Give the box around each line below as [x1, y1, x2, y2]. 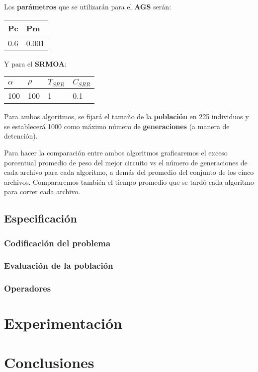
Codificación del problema [4, 236, 111, 249]
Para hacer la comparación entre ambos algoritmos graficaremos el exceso [4, 147, 228, 157]
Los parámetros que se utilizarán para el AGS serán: [4, 1, 172, 11]
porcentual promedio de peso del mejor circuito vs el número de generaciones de [4, 157, 248, 167]
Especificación [4, 211, 77, 226]
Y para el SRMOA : [4, 58, 67, 69]
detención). [4, 131, 38, 141]
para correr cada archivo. [4, 186, 81, 197]
